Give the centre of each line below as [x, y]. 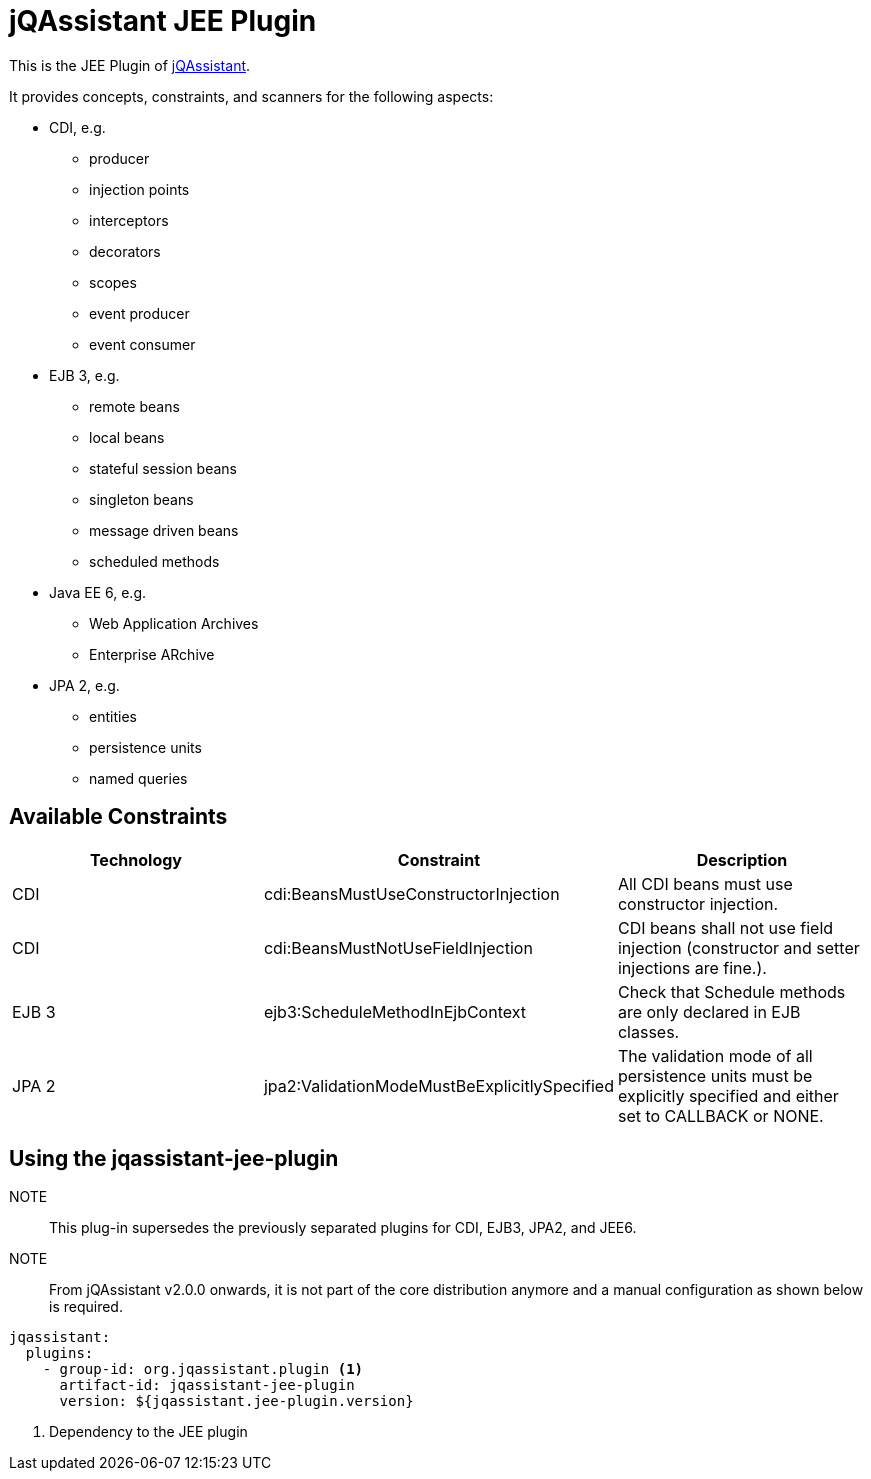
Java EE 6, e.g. [98, 592]
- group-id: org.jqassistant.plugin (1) [203, 1369]
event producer [139, 313]
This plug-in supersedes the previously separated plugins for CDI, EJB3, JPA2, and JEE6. [343, 1228]
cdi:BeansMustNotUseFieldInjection [398, 947]
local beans [127, 437]
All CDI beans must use [705, 883]
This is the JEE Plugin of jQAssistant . [130, 65]
